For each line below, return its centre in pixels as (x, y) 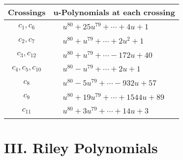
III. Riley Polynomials (81, 147)
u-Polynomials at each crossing (114, 12)
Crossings (27, 12)
